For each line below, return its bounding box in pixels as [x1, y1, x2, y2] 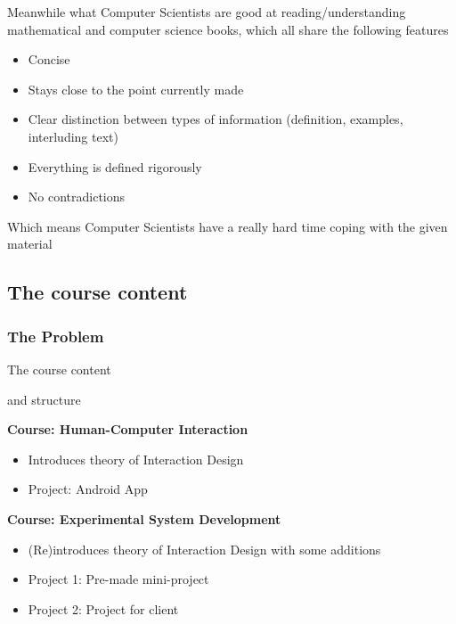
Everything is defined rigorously [28, 157, 202, 176]
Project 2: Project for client [28, 599, 179, 618]
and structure [7, 390, 81, 408]
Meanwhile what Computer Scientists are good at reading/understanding [7, 3, 406, 21]
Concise [28, 50, 70, 69]
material [7, 234, 53, 253]
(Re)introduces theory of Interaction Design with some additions [28, 539, 381, 558]
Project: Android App [28, 480, 148, 498]
